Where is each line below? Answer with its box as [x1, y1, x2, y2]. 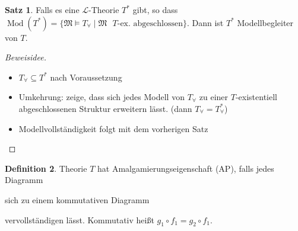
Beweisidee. [5, 51, 46, 63]
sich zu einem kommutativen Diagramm [5, 193, 150, 206]
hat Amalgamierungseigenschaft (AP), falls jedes [97, 162, 274, 174]
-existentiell [235, 91, 277, 103]
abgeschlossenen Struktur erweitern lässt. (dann [18, 102, 192, 114]
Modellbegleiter [237, 16, 294, 28]
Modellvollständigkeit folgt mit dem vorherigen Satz [18, 122, 208, 134]
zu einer [199, 91, 229, 103]
